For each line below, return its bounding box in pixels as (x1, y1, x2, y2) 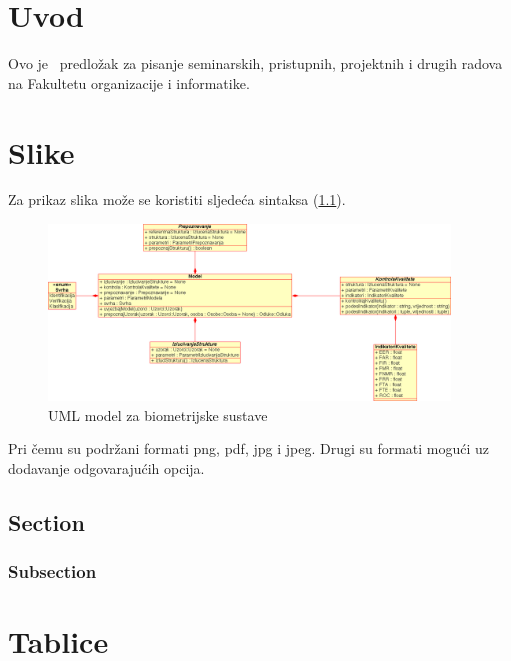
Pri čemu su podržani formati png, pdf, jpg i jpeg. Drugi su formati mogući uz (8, 438, 490, 459)
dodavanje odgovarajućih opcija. (8, 457, 205, 478)
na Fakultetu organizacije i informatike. (8, 72, 250, 93)
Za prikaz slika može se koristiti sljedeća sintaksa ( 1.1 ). (8, 189, 346, 210)
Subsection (8, 559, 97, 584)
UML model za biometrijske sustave (48, 404, 268, 425)
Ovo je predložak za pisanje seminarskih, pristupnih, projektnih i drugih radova (8, 53, 503, 74)
